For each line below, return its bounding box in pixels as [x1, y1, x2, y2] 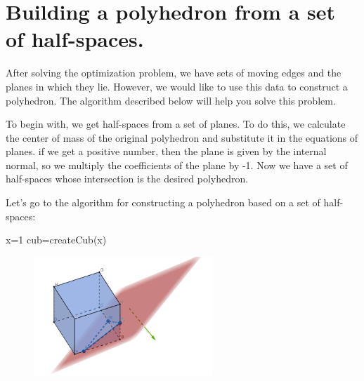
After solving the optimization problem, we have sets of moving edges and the [6, 65, 342, 80]
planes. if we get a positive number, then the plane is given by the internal [6, 144, 327, 159]
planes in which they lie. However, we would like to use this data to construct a [6, 79, 348, 93]
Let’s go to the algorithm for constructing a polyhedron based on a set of [6, 195, 320, 210]
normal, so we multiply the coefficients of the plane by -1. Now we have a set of [6, 157, 348, 172]
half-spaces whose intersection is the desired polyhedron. [6, 171, 249, 186]
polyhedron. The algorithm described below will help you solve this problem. [6, 93, 336, 107]
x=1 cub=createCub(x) [6, 232, 107, 247]
